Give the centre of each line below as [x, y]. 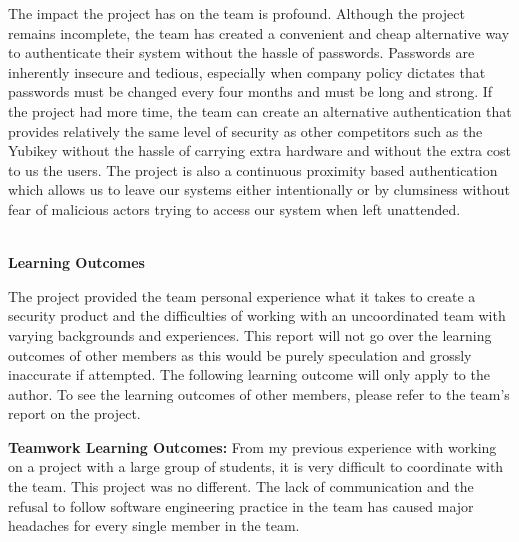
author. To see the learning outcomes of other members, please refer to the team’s [259, 393]
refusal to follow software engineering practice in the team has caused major [241, 505]
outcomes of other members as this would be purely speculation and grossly [240, 354]
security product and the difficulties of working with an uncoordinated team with [257, 315]
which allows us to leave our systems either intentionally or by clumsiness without [259, 189]
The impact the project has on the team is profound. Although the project [236, 13]
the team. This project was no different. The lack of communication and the [241, 486]
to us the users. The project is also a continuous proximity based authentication [253, 169]
